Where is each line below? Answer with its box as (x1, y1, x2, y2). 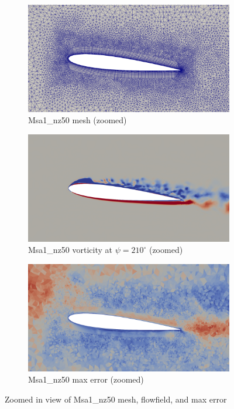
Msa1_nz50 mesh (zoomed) (28, 114, 127, 126)
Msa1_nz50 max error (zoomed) (28, 373, 144, 386)
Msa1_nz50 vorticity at (28, 244, 113, 256)
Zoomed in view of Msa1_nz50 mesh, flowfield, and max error (5, 393, 227, 405)
